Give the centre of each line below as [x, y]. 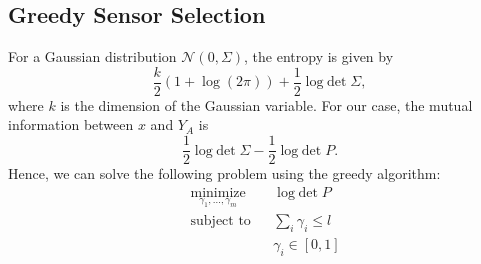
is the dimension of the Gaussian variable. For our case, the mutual [266, 104]
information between [71, 124]
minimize [218, 192]
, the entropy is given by [319, 56]
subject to [220, 220]
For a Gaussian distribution [92, 56]
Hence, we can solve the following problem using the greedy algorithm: [224, 173]
